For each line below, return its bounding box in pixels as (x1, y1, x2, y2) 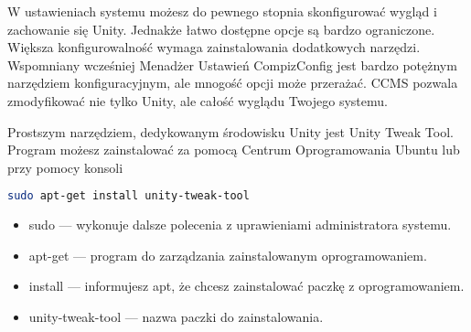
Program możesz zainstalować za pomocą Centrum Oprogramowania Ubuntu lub (7, 140, 460, 159)
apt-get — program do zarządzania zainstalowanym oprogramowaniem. (28, 245, 427, 264)
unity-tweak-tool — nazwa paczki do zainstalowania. (28, 307, 324, 326)
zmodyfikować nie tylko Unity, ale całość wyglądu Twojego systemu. (7, 91, 388, 110)
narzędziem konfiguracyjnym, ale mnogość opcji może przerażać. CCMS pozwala (7, 73, 458, 92)
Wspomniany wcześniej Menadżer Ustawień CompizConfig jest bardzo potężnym (7, 55, 457, 74)
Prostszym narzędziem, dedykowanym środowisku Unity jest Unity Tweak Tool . (7, 122, 454, 141)
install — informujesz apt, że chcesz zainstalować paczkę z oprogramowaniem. (28, 276, 465, 295)
